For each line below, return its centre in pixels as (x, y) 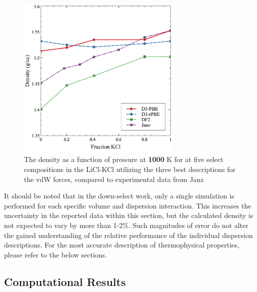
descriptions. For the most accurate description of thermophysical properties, (122, 245)
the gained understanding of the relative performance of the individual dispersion (128, 235)
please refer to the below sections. (55, 254)
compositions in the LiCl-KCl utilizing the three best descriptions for (130, 169)
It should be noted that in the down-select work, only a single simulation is (119, 196)
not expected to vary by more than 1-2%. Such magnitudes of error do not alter (126, 225)
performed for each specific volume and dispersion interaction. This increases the (128, 205)
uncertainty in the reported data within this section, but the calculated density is (129, 215)
